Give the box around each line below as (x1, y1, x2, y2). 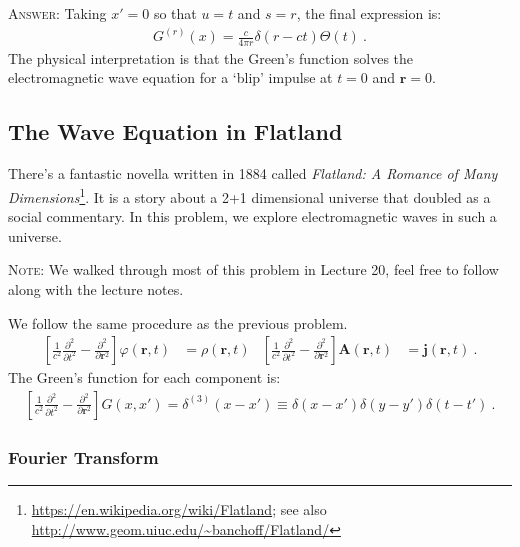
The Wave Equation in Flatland (8, 116, 343, 147)
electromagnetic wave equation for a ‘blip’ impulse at (8, 67, 333, 88)
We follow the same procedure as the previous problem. (8, 312, 348, 333)
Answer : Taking (8, 3, 107, 23)
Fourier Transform (8, 444, 159, 469)
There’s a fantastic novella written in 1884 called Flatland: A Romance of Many (8, 163, 498, 184)
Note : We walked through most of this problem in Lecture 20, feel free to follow (8, 259, 499, 280)
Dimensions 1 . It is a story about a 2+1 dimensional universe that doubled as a (8, 183, 491, 207)
